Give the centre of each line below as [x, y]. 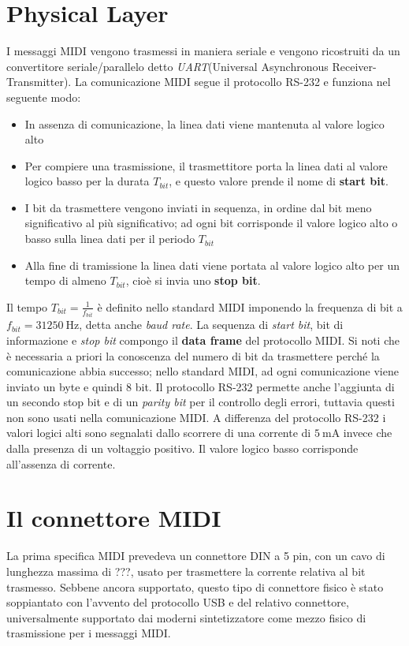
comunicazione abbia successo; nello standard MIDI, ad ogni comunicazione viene [203, 371]
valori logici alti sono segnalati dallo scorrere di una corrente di [159, 433]
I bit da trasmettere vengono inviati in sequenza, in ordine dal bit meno [198, 207]
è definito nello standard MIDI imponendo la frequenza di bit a [250, 306]
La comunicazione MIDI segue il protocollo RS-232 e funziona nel [232, 82]
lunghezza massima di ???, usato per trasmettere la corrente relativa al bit [186, 571]
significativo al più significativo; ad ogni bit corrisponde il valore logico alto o [211, 223]
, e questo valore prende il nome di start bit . [279, 181]
